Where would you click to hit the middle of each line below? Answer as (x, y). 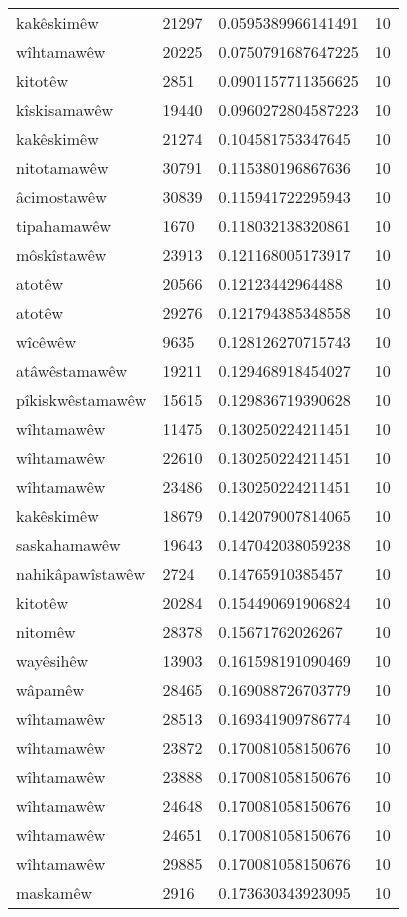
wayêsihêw (52, 660)
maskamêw (54, 892)
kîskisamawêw (65, 109)
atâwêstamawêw (72, 370)
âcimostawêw (61, 196)
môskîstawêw (61, 254)
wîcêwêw (46, 341)
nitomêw (46, 631)
